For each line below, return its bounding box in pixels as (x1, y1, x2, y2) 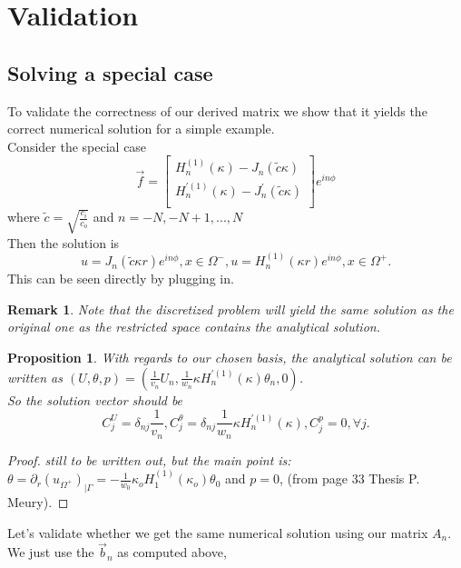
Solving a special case (7, 58, 213, 86)
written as (7, 367, 63, 386)
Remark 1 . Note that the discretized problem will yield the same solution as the (7, 299, 454, 318)
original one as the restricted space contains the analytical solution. (7, 317, 380, 336)
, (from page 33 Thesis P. (279, 469, 420, 488)
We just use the (7, 543, 94, 562)
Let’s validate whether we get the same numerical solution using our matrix (7, 523, 428, 542)
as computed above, (117, 543, 227, 562)
